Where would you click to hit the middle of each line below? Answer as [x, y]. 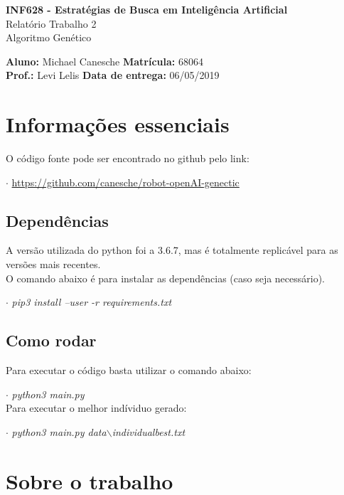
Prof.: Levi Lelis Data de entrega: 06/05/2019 [113, 75]
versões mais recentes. [53, 264]
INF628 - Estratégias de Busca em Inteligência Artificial [147, 9]
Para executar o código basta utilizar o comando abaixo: [129, 370]
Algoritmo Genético [49, 37]
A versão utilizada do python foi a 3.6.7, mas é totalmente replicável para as [172, 250]
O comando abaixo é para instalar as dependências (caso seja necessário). [166, 278]
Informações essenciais [118, 124]
